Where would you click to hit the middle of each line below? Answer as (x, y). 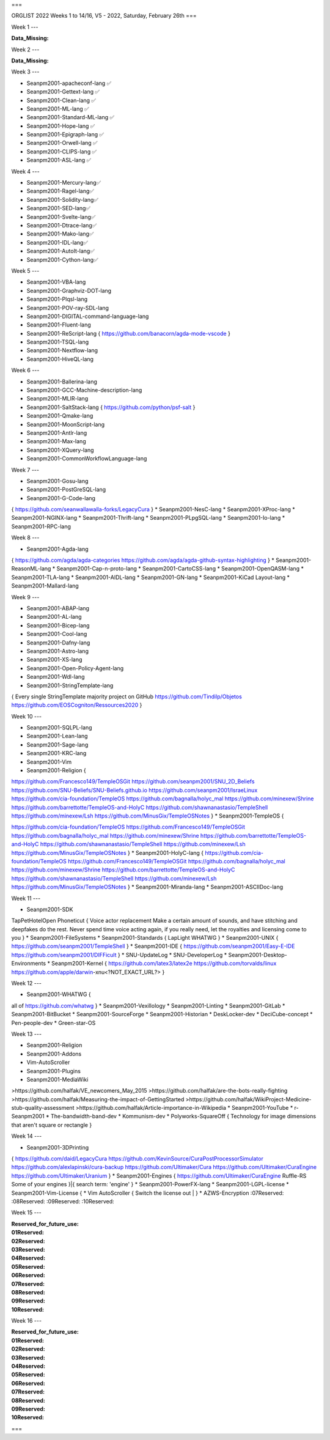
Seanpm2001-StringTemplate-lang (70, 685)
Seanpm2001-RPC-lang (41, 526)
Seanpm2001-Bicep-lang (58, 625)
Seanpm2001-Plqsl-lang (57, 299)
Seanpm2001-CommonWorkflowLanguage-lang (87, 459)
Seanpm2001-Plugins (53, 1071)
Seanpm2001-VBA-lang (56, 282)
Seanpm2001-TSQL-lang (58, 342)
